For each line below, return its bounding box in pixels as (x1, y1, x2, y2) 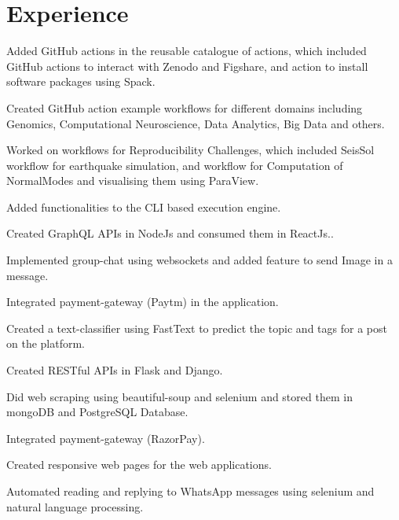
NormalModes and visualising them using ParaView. (6, 172, 259, 189)
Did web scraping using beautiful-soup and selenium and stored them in (6, 388, 353, 404)
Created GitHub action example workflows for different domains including (6, 99, 363, 116)
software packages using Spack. (6, 73, 156, 90)
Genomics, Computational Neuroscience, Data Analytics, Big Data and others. (6, 115, 385, 131)
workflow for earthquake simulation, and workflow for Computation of (6, 157, 343, 173)
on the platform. (6, 335, 86, 352)
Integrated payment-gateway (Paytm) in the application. (6, 293, 279, 310)
